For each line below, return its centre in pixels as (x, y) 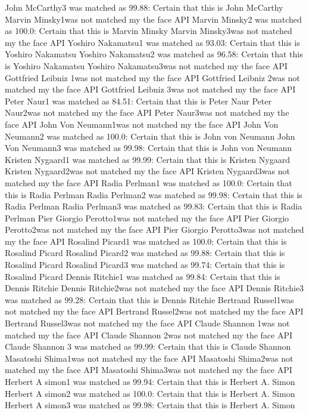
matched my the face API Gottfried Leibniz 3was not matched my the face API (150, 89)
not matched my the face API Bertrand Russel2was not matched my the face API (154, 311)
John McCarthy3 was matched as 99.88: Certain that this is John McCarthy (144, 7)
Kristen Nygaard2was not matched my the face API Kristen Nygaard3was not (147, 171)
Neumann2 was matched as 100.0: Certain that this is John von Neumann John (150, 136)
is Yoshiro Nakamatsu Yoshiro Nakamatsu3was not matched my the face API (146, 65)
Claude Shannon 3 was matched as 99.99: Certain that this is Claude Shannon (148, 346)
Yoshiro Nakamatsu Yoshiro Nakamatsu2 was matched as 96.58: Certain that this (154, 54)
